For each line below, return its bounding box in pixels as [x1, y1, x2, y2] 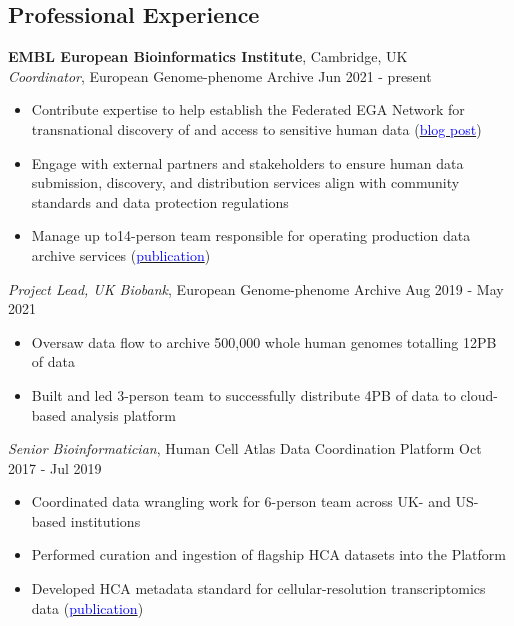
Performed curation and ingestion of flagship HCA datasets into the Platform [31, 544, 506, 565]
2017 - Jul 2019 [8, 457, 102, 478]
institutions [70, 510, 141, 531]
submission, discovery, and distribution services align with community [31, 172, 460, 193]
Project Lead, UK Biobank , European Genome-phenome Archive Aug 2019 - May [8, 278, 504, 299]
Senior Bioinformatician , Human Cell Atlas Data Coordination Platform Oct [8, 438, 482, 459]
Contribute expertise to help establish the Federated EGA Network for [31, 99, 465, 120]
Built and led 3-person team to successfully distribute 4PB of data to [31, 384, 456, 405]
